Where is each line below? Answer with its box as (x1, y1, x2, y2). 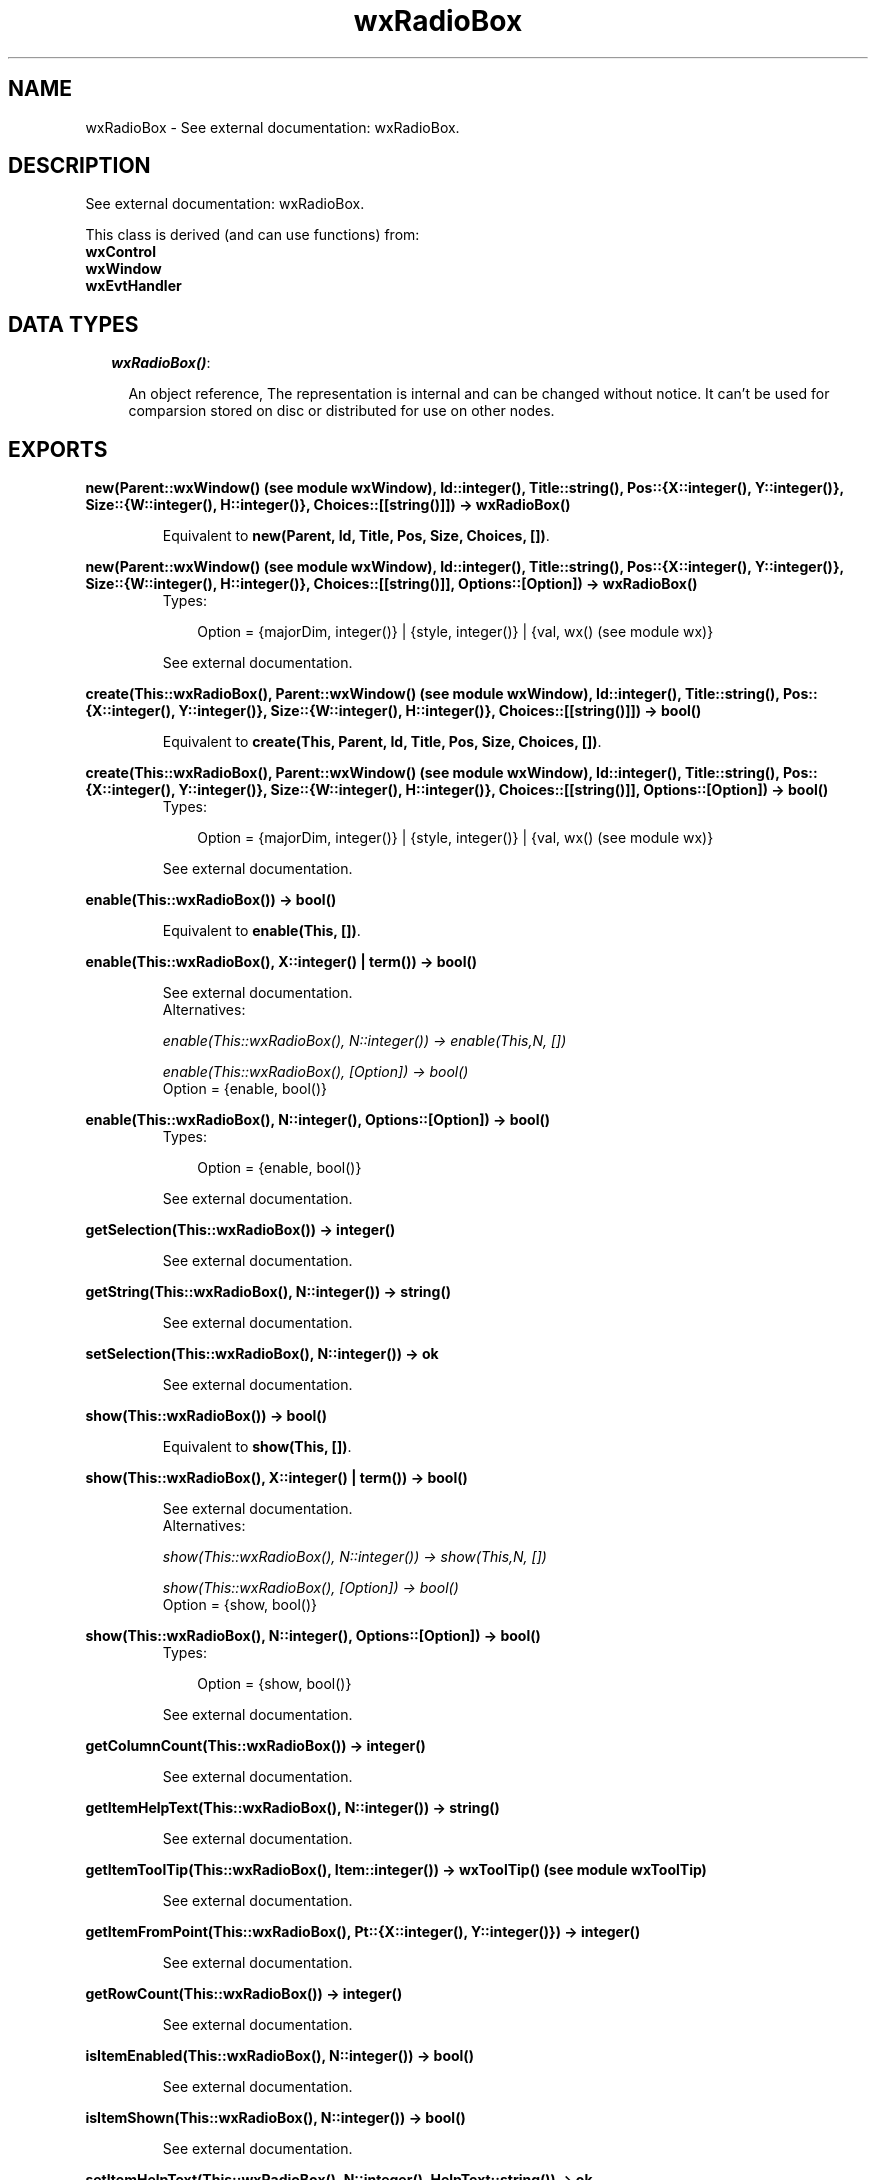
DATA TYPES (8, 311, 139, 337)
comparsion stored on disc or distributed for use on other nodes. (128, 402, 555, 420)
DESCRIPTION (8, 153, 151, 179)
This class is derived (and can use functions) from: (85, 226, 420, 244)
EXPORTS (8, 436, 108, 462)
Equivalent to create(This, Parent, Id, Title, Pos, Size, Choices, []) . (162, 733, 602, 751)
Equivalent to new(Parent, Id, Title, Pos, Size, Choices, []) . (162, 527, 550, 545)
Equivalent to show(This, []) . (162, 1438, 352, 1456)
